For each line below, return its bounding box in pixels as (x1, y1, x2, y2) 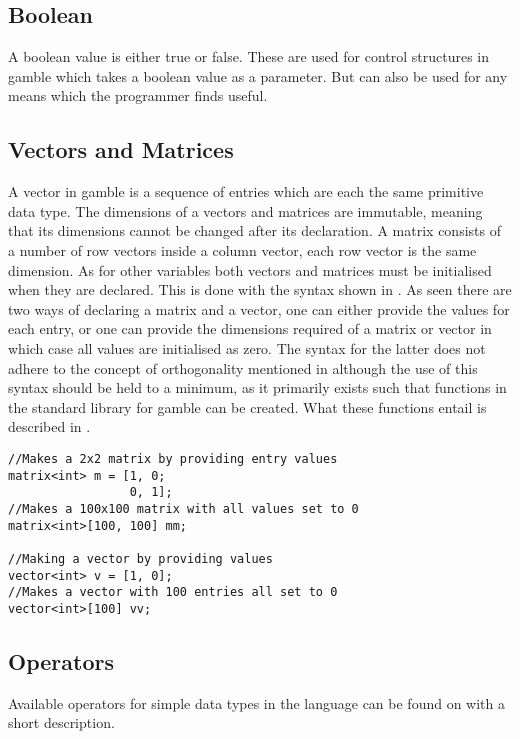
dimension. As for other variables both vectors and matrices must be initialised (8, 259, 492, 280)
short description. (8, 712, 115, 733)
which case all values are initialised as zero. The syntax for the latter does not (8, 337, 486, 358)
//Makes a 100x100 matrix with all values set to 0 (8, 501, 359, 516)
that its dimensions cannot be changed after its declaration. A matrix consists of (8, 220, 501, 241)
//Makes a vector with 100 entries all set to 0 (8, 585, 338, 600)
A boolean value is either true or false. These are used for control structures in (8, 46, 490, 67)
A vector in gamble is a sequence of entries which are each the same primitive (8, 181, 484, 202)
